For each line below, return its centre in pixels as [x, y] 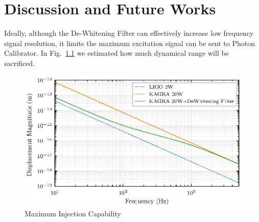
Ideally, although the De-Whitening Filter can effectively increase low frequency [129, 33]
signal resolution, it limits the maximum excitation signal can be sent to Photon [130, 43]
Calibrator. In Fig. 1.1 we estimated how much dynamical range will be [116, 53]
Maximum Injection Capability [73, 214]
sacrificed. [20, 63]
